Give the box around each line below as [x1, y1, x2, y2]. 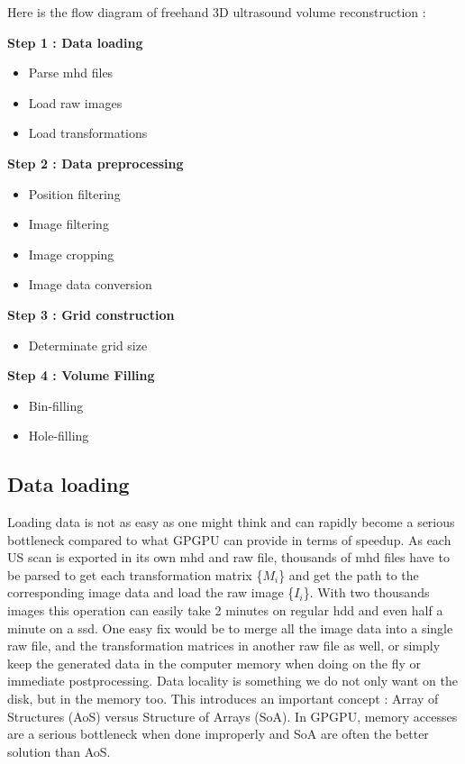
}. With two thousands [303, 583, 430, 602]
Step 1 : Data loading [7, 32, 143, 51]
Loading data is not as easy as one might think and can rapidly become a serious [7, 513, 455, 532]
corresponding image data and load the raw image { [7, 583, 295, 602]
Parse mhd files [28, 63, 114, 82]
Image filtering [28, 214, 109, 233]
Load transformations [28, 123, 148, 142]
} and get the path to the [278, 565, 419, 584]
